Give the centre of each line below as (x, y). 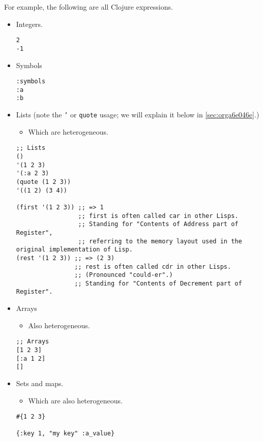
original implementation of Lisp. (74, 250)
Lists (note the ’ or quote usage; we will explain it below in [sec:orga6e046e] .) (138, 115)
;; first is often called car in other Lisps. (158, 216)
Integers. (30, 24)
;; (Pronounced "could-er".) (124, 275)
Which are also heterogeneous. (75, 400)
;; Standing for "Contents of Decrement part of (158, 283)
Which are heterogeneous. (68, 131)
